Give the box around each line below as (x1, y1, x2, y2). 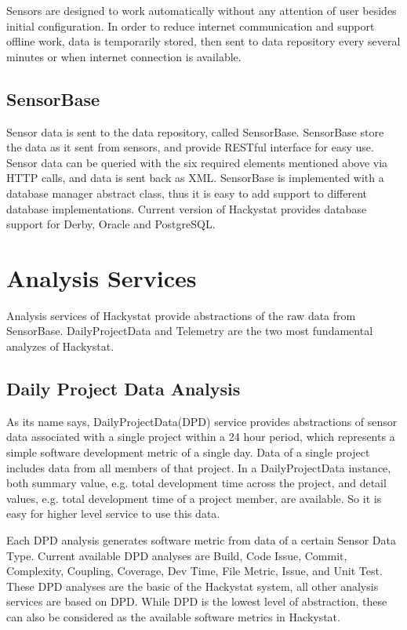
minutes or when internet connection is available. (6, 48, 242, 64)
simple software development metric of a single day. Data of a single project (6, 444, 370, 461)
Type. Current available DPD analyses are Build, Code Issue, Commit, (6, 547, 347, 563)
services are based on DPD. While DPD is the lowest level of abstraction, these (6, 593, 387, 610)
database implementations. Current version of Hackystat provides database (6, 200, 367, 217)
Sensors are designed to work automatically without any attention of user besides (6, 2, 397, 18)
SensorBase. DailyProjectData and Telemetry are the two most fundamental (6, 322, 373, 339)
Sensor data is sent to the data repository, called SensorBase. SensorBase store (6, 123, 384, 140)
